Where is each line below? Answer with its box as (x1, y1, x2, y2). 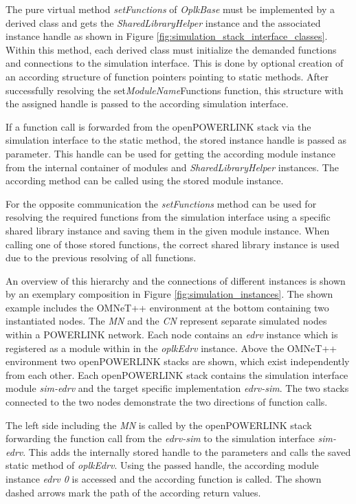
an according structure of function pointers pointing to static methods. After (5, 69, 329, 83)
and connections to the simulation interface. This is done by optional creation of (5, 56, 344, 70)
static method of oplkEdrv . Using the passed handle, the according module (5, 458, 319, 472)
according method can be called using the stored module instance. (5, 173, 284, 188)
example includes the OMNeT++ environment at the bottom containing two (5, 300, 329, 314)
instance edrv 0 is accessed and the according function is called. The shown (5, 472, 322, 485)
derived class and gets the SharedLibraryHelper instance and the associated (5, 15, 321, 30)
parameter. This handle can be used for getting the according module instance (5, 146, 335, 160)
